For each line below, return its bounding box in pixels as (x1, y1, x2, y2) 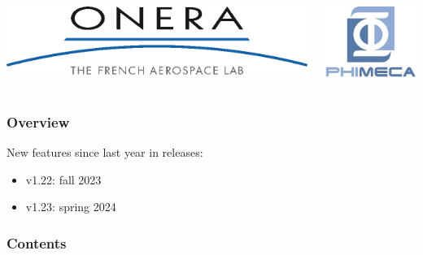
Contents (7, 232, 67, 253)
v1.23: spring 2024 (25, 198, 116, 215)
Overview (7, 111, 70, 132)
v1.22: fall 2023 (25, 171, 102, 188)
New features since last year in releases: (7, 143, 203, 160)
